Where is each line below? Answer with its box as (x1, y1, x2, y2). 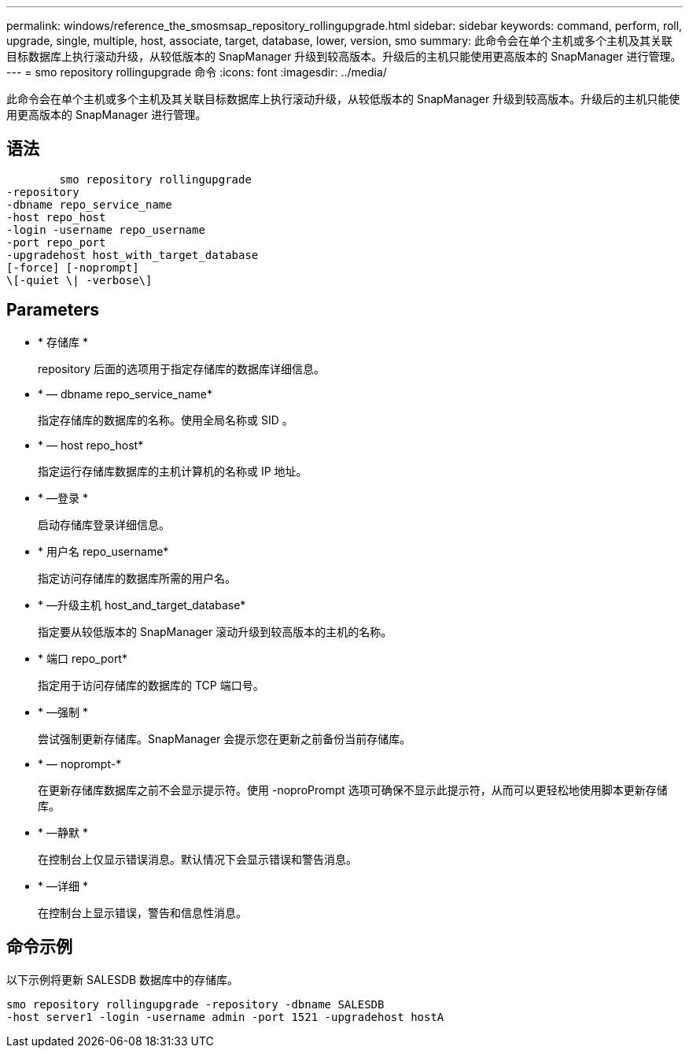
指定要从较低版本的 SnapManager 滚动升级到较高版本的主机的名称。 (38, 624, 392, 638)
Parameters (6, 300, 99, 320)
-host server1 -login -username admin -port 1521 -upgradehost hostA (6, 1010, 444, 1023)
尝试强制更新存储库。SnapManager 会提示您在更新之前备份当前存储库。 (38, 731, 411, 745)
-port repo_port (6, 235, 106, 249)
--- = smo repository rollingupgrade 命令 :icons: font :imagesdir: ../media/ (6, 65, 387, 79)
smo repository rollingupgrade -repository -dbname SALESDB (6, 997, 385, 1011)
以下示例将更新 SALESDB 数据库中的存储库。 (6, 972, 239, 986)
